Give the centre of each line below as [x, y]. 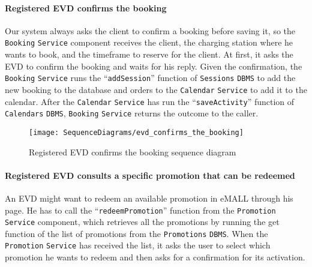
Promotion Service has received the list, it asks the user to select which [138, 245]
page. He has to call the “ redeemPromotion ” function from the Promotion [140, 210]
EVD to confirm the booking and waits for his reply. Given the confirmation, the [154, 66]
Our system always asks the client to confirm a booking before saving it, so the [150, 30]
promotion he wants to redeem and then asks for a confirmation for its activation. [155, 257]
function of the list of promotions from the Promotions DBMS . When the [136, 233]
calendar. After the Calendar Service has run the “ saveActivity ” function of [150, 101]
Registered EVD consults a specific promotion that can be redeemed [150, 175]
